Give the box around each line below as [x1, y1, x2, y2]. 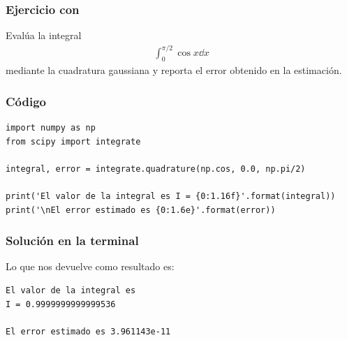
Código [6, 92, 47, 110]
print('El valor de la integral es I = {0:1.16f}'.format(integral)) [6, 191, 336, 201]
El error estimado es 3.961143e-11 [6, 326, 171, 337]
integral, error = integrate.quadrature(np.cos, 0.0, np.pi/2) [6, 163, 306, 174]
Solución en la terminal [6, 232, 139, 249]
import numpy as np [6, 122, 96, 133]
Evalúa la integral [6, 28, 82, 43]
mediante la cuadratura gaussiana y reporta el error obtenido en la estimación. [6, 63, 342, 77]
